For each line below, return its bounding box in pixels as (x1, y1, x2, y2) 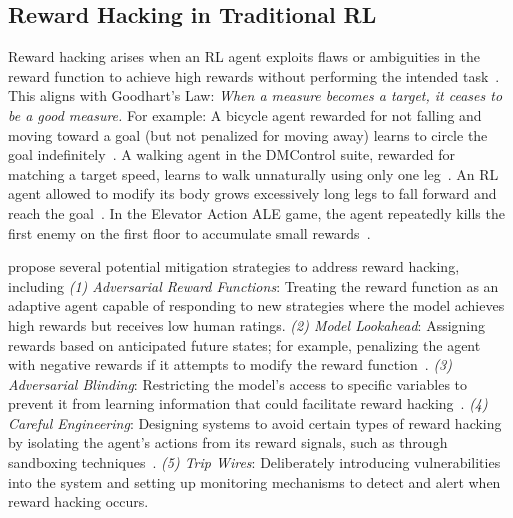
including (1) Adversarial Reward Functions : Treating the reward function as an (8, 275, 499, 296)
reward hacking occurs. (8, 491, 149, 512)
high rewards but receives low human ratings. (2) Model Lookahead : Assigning (8, 314, 486, 335)
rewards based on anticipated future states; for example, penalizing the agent (8, 334, 481, 355)
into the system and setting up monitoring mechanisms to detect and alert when (8, 471, 501, 492)
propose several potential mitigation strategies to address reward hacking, (8, 256, 460, 277)
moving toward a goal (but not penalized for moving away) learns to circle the (8, 124, 488, 145)
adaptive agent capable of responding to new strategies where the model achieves (8, 295, 505, 316)
